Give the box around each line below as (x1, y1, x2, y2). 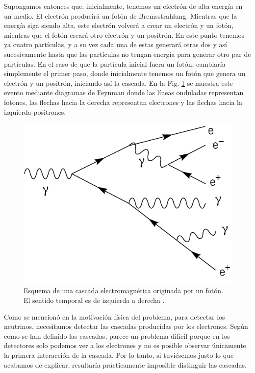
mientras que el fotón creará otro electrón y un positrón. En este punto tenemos (4, 29, 244, 40)
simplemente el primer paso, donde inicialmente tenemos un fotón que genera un (4, 68, 246, 78)
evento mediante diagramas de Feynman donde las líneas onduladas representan (4, 87, 244, 98)
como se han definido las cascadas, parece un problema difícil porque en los (4, 330, 230, 341)
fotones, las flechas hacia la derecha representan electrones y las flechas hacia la (4, 97, 242, 107)
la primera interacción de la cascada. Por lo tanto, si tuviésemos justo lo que (4, 350, 234, 360)
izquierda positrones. (4, 106, 66, 117)
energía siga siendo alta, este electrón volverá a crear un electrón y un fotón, (4, 20, 233, 30)
